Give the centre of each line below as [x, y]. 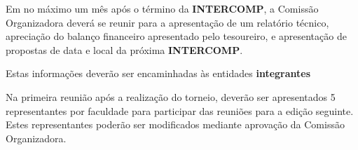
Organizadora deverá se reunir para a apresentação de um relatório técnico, [167, 22]
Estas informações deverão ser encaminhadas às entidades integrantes [158, 73]
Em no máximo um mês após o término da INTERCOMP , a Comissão [162, 8]
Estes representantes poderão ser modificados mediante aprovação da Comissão [175, 124]
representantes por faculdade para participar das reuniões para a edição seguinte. [180, 110]
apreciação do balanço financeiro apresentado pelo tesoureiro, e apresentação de [176, 36]
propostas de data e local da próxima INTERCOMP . [124, 49]
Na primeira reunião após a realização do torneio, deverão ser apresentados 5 [171, 96]
